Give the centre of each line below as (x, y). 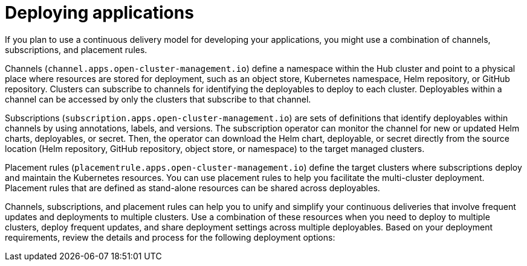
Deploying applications (99, 13)
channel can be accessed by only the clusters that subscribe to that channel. (158, 99)
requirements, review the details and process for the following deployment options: (170, 237)
